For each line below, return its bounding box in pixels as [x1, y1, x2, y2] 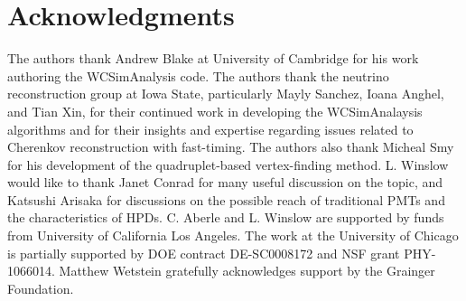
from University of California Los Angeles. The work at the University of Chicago [7, 226, 459, 245]
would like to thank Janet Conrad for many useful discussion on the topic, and [7, 173, 443, 192]
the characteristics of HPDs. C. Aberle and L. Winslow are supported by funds [7, 208, 444, 227]
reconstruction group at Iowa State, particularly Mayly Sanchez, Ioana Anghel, [7, 84, 444, 103]
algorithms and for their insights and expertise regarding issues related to [7, 119, 414, 138]
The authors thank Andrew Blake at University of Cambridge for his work [7, 49, 419, 68]
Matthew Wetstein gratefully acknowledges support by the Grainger [59, 261, 435, 280]
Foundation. [7, 278, 74, 297]
